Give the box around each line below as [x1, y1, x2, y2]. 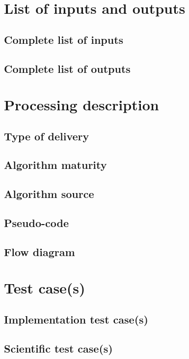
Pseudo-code [4, 215, 69, 230]
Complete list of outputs [4, 61, 131, 76]
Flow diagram [4, 244, 75, 259]
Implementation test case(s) [4, 311, 148, 326]
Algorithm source [4, 186, 94, 201]
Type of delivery [4, 128, 89, 143]
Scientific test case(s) [4, 340, 113, 356]
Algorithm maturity [4, 157, 107, 172]
